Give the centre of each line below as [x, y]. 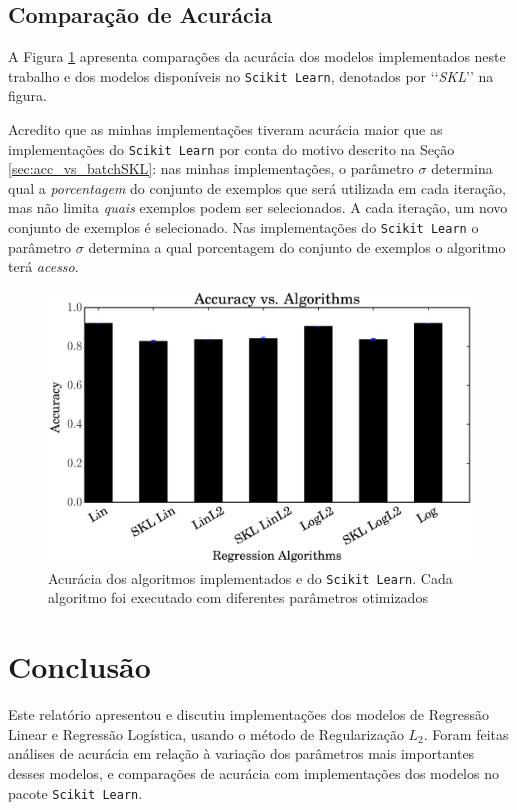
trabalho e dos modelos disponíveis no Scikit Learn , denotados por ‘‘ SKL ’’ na [251, 75]
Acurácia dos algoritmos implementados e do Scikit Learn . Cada [250, 577]
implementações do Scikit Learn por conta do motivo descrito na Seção [231, 148]
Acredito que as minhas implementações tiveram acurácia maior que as [225, 129]
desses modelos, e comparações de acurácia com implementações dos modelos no [253, 772]
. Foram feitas [466, 733]
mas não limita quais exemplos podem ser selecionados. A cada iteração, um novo [258, 207]
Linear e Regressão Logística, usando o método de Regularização [206, 733]
